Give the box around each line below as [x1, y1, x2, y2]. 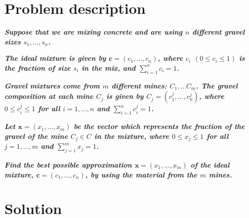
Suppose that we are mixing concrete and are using [4, 27, 183, 37]
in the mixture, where [94, 131, 169, 141]
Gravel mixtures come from [4, 80, 100, 90]
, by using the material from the [85, 169, 197, 179]
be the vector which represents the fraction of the [74, 121, 245, 131]
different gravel [192, 27, 245, 37]
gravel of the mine [4, 131, 68, 141]
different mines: [111, 80, 167, 90]
